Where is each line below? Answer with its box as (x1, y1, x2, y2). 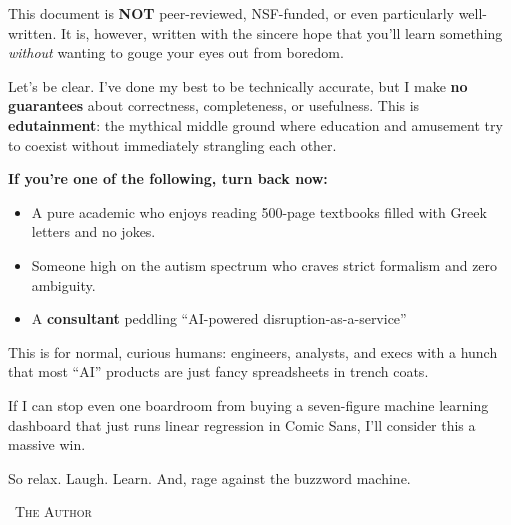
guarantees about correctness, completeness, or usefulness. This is (8, 95, 420, 116)
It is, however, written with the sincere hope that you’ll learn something (60, 22, 503, 43)
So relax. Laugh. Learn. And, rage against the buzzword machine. (8, 467, 411, 488)
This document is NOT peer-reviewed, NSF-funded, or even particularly (8, 3, 454, 23)
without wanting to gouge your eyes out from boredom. (8, 42, 344, 63)
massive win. (8, 434, 86, 455)
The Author (15, 501, 92, 522)
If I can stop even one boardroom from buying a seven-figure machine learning (8, 394, 489, 415)
